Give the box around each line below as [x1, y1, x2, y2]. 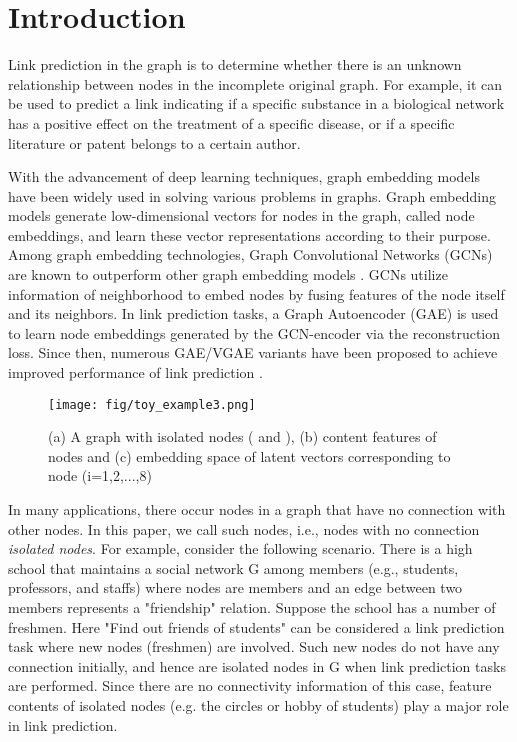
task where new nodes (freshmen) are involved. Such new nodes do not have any [8, 636, 500, 657]
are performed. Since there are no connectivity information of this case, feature [8, 675, 492, 696]
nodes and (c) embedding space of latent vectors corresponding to [48, 445, 451, 466]
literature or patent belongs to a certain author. [8, 132, 301, 153]
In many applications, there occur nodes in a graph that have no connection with [8, 499, 506, 520]
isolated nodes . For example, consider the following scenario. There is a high [8, 538, 473, 559]
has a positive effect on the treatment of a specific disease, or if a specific [8, 112, 455, 133]
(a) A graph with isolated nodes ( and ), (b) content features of [48, 426, 437, 447]
